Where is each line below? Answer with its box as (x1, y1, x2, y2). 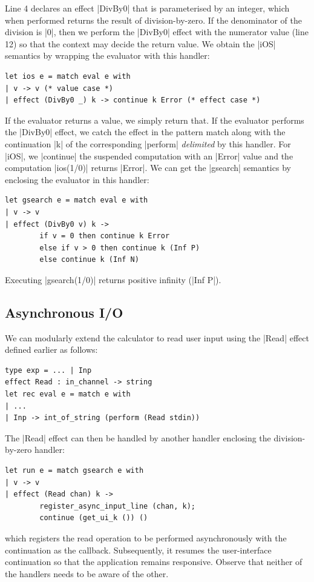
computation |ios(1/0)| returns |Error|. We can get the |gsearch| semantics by (5, 161, 291, 174)
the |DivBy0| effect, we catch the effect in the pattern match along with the (5, 125, 286, 138)
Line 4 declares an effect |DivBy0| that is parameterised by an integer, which (5, 2, 290, 14)
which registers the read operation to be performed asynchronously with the (5, 531, 287, 544)
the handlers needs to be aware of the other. (5, 567, 169, 580)
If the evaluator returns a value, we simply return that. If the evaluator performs (5, 113, 304, 126)
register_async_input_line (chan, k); (39, 501, 195, 510)
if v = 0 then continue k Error (39, 232, 170, 241)
